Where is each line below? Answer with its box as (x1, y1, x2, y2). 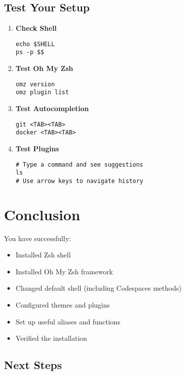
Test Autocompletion (15, 103, 89, 114)
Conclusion (4, 204, 81, 224)
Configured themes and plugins (15, 299, 110, 310)
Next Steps (4, 357, 62, 373)
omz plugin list (15, 89, 69, 96)
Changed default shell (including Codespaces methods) (15, 283, 182, 293)
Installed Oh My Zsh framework (15, 266, 113, 276)
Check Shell (15, 23, 57, 33)
